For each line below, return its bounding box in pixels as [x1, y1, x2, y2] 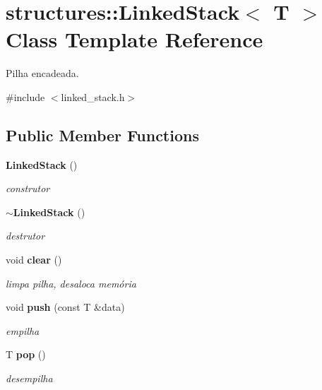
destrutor [6, 228, 45, 243]
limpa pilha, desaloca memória [6, 276, 136, 290]
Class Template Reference [6, 25, 263, 54]
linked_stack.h [61, 89, 125, 104]
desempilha [6, 371, 53, 386]
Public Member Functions [6, 124, 199, 146]
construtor [6, 181, 50, 196]
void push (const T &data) [6, 300, 125, 314]
